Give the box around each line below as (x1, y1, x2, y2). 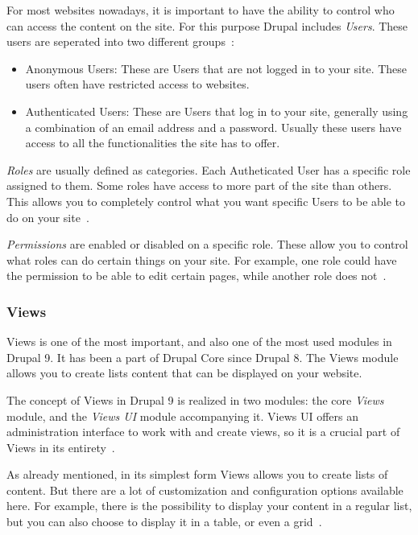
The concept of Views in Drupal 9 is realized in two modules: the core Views (6, 391, 384, 408)
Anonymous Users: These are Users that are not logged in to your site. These (25, 60, 408, 76)
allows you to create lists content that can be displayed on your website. (6, 364, 362, 381)
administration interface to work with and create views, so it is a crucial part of (6, 423, 400, 440)
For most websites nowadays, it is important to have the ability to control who (6, 2, 395, 18)
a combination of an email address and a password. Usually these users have (25, 118, 402, 135)
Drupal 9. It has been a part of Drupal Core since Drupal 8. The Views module (6, 348, 399, 365)
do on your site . (6, 208, 89, 225)
